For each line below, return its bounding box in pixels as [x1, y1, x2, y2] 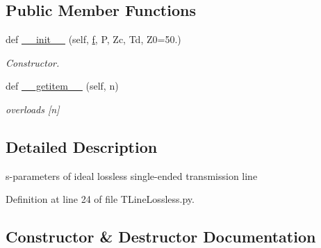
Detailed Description [6, 135, 158, 157]
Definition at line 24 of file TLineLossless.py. [6, 192, 195, 206]
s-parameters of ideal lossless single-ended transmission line [6, 168, 258, 183]
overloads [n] [6, 101, 60, 116]
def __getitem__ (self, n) [6, 78, 119, 93]
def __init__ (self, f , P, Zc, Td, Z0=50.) [6, 32, 181, 47]
